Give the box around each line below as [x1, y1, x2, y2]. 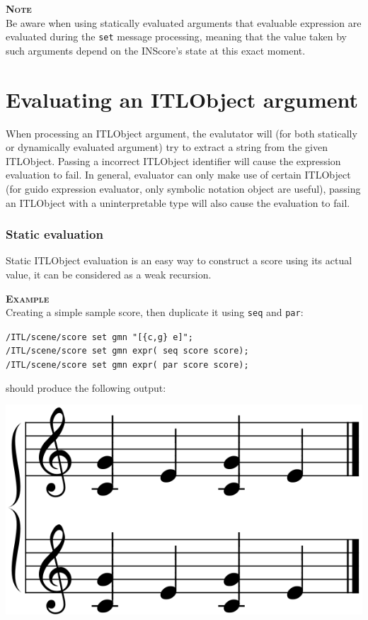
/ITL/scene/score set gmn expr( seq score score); [6, 346, 249, 356]
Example [6, 291, 50, 305]
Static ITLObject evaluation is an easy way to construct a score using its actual [6, 253, 352, 268]
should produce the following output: [6, 380, 166, 395]
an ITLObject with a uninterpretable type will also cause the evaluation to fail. [6, 195, 350, 210]
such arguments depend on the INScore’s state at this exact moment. [6, 43, 306, 57]
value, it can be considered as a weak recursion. [6, 266, 212, 281]
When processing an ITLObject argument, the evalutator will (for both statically [6, 125, 357, 140]
